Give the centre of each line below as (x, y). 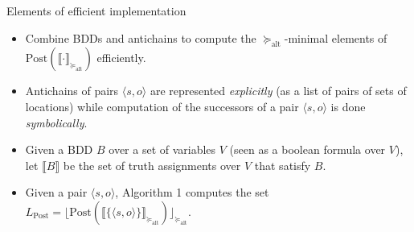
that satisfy (283, 165)
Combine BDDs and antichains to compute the (141, 37)
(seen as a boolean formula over (307, 149)
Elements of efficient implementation (96, 10)
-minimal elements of (336, 37)
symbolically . (56, 122)
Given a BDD (59, 149)
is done (348, 106)
